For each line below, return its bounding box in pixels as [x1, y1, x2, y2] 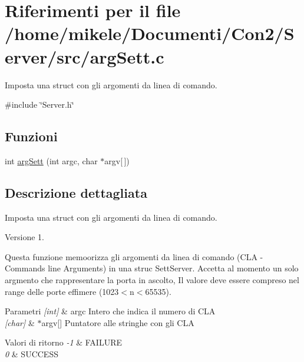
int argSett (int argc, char [5, 154, 98, 167]
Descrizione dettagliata [5, 183, 147, 201]
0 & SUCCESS [5, 348, 58, 360]
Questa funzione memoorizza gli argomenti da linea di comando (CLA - [5, 250, 263, 263]
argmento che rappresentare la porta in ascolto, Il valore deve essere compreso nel [5, 274, 299, 286]
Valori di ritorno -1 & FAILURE [5, 336, 123, 348]
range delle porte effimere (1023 [5, 285, 119, 297]
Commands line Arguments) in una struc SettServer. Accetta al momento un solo [5, 262, 299, 274]
